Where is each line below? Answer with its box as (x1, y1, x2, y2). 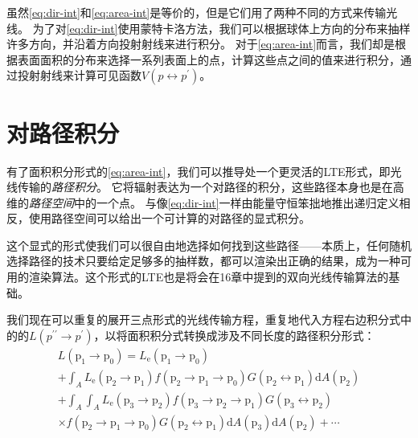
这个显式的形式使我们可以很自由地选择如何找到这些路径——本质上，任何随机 (6, 236, 412, 253)
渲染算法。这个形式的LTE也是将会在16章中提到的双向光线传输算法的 (28, 268, 389, 285)
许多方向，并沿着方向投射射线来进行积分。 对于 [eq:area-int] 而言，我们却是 (6, 35, 395, 52)
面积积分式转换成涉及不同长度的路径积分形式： (127, 326, 375, 343)
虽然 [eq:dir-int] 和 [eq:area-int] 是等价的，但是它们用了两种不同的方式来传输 (6, 4, 387, 20)
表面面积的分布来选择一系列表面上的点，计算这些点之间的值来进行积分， (17, 51, 400, 68)
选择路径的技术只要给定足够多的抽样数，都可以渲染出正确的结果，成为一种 (6, 252, 400, 269)
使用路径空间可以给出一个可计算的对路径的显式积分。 (28, 210, 310, 227)
